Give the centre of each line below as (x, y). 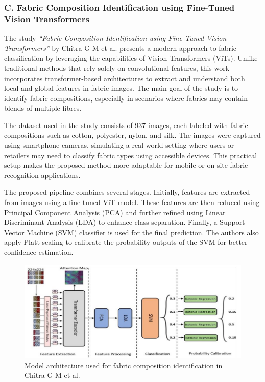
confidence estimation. (39, 252)
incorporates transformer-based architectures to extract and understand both (125, 78)
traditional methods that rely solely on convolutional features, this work (117, 68)
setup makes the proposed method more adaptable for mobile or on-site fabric (126, 165)
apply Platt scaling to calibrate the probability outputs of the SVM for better (126, 242)
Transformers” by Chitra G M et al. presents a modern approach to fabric (121, 48)
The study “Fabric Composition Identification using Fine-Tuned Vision (115, 38)
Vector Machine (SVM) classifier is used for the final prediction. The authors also (131, 232)
